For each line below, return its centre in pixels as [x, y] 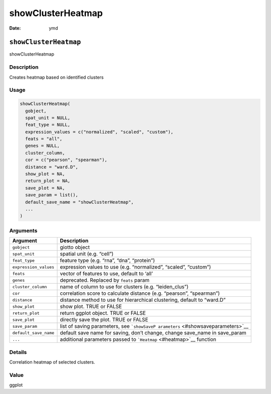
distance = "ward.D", [52, 167]
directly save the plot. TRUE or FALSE [104, 320]
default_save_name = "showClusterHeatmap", [80, 202]
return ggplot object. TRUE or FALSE [103, 313]
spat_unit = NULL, [48, 118]
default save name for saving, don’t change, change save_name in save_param [153, 333]
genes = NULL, [43, 146]
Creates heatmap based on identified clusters [56, 77]
